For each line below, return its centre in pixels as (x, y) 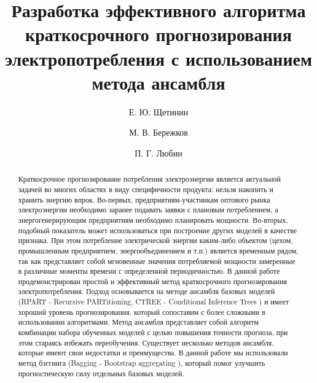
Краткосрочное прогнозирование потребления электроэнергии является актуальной (149, 179)
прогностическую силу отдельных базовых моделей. (101, 373)
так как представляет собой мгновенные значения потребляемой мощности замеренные (157, 261)
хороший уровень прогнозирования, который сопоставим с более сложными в (142, 311)
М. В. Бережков (158, 132)
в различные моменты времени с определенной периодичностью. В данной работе (149, 271)
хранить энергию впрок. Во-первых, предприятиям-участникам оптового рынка (144, 199)
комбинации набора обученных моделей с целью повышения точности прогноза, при (153, 332)
